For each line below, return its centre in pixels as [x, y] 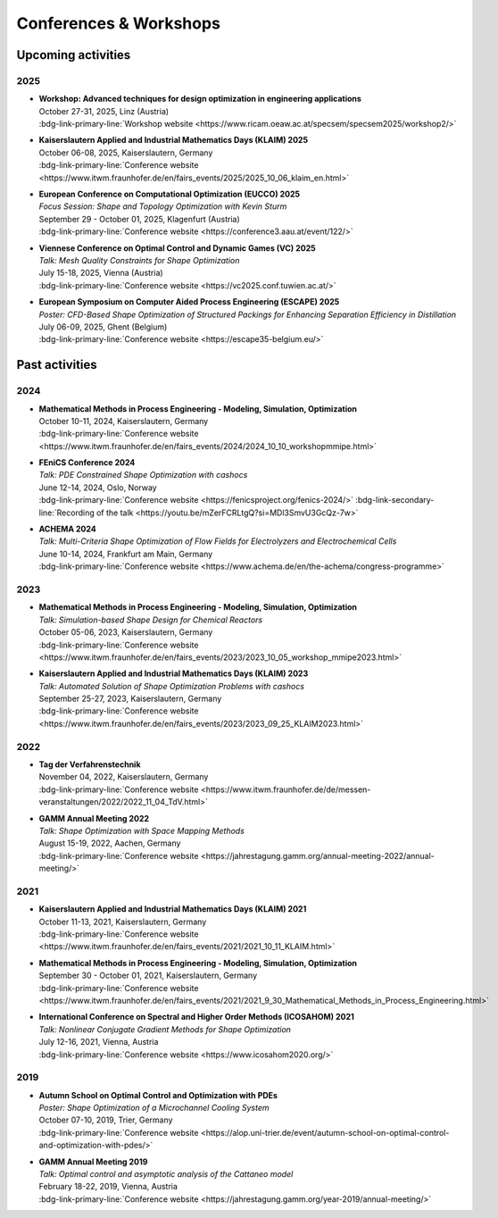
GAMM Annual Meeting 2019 [93, 1162]
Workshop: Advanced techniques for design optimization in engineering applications [200, 99]
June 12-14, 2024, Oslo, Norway [98, 488]
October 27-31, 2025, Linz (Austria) [104, 111]
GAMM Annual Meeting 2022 [94, 818]
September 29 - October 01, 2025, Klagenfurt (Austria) [139, 219]
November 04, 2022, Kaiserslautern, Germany [124, 777]
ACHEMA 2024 [68, 529]
